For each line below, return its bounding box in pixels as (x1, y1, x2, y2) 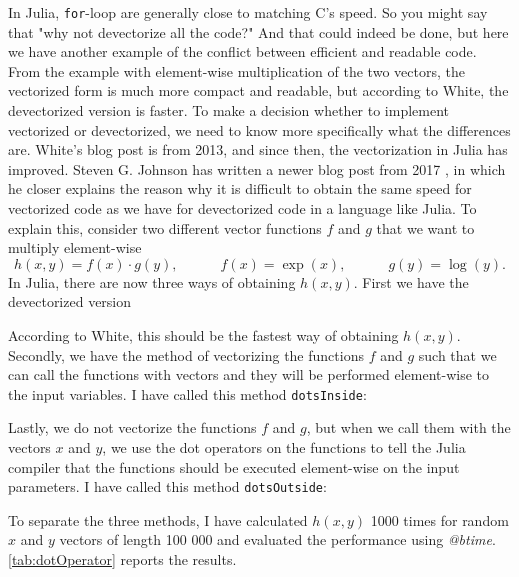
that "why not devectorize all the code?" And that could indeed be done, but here (8, 21, 509, 42)
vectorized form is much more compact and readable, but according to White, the (8, 80, 509, 101)
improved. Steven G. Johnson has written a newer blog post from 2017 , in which (8, 158, 506, 179)
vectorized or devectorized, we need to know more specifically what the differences (8, 119, 511, 140)
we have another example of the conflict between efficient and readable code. (8, 41, 477, 62)
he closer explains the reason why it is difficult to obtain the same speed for (8, 178, 472, 199)
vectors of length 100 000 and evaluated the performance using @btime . (59, 529, 496, 550)
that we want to (376, 217, 475, 238)
